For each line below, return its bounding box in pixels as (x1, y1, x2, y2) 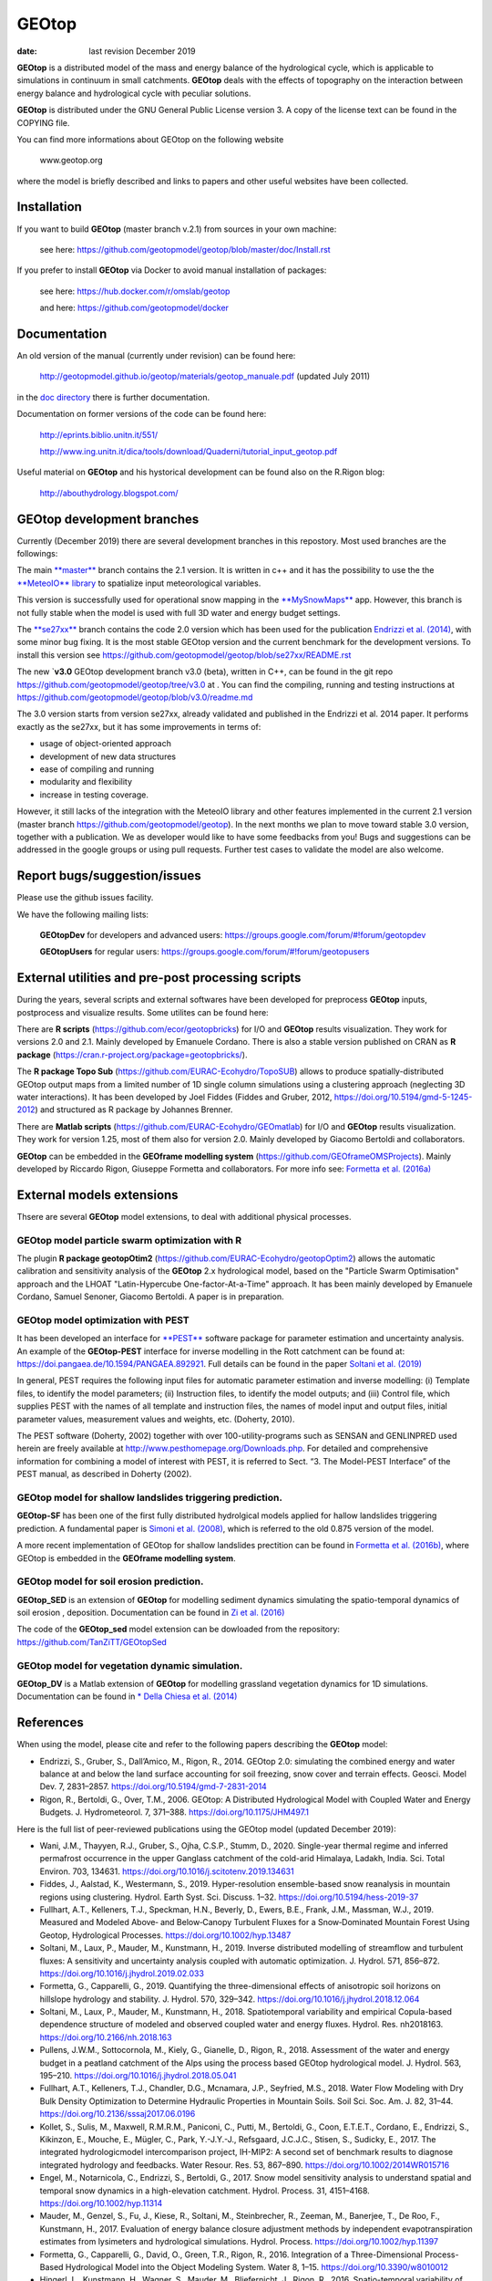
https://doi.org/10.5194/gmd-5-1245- (333, 1091, 473, 1102)
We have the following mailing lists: (16, 909, 149, 920)
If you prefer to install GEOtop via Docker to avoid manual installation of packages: (16, 265, 327, 276)
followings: (16, 548, 58, 559)
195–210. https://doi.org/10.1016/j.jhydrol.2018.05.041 (39, 2070, 237, 2081)
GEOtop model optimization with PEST (16, 1314, 190, 1327)
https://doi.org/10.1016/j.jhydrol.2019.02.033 (39, 1967, 205, 1979)
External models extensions (16, 1187, 179, 1203)
